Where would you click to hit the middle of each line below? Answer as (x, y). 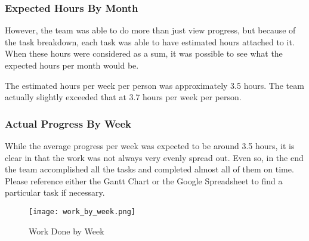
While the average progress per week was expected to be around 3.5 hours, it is (150, 146)
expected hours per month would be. (72, 65)
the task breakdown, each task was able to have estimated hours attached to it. (150, 41)
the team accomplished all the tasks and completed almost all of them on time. (149, 169)
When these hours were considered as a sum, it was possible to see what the (144, 53)
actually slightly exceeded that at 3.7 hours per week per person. (123, 97)
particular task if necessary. (55, 192)
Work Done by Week (67, 231)
